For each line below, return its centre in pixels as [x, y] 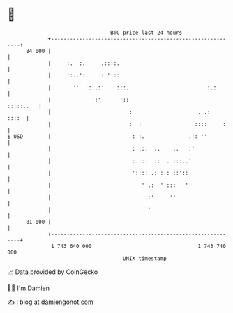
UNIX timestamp [145, 258]
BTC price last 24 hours [146, 33]
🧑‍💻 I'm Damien [29, 288]
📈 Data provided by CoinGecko [53, 272]
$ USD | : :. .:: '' [107, 136]
